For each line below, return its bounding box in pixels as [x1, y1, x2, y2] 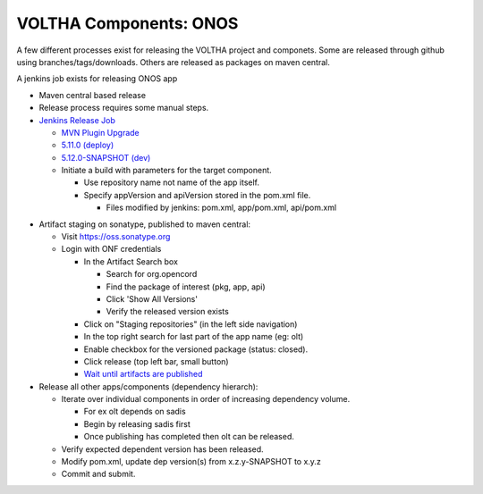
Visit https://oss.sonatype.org [61, 231, 171, 242]
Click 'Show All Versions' [106, 293, 199, 304]
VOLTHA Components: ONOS [16, 13, 239, 33]
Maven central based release [38, 89, 147, 100]
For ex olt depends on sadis [83, 406, 187, 417]
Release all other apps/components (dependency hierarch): [38, 381, 258, 392]
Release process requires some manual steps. [38, 103, 209, 113]
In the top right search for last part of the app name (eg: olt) [83, 331, 304, 342]
